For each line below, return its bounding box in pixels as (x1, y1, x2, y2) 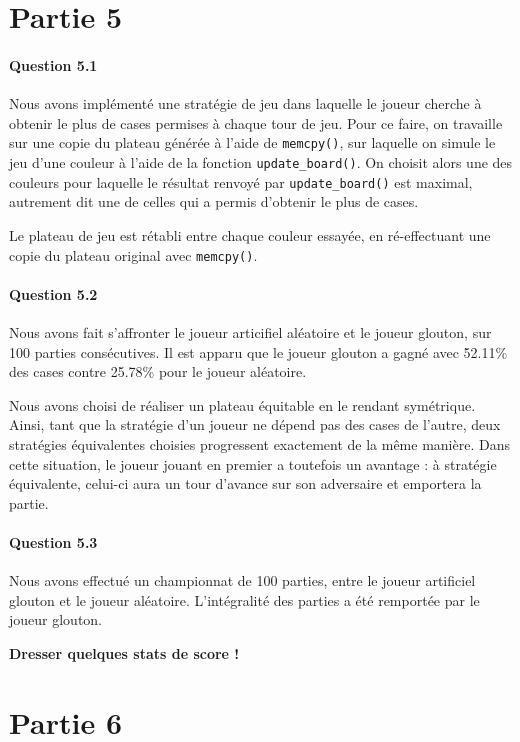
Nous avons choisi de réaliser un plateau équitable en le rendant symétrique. (9, 394, 476, 415)
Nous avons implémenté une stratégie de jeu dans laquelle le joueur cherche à (9, 93, 482, 114)
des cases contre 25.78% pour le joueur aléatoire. (9, 361, 307, 382)
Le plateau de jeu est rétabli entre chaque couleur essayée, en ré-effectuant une (9, 224, 491, 245)
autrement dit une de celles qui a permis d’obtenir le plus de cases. (9, 191, 419, 212)
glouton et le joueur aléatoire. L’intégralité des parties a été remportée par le (9, 589, 480, 610)
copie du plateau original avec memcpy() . (9, 244, 258, 265)
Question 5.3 (9, 531, 98, 552)
